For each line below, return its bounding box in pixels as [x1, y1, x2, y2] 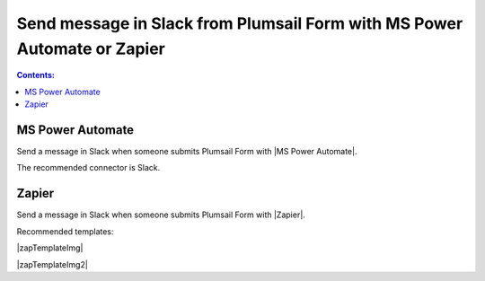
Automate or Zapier [16, 39, 165, 58]
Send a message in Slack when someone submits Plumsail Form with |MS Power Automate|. [16, 146, 357, 157]
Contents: [16, 70, 56, 81]
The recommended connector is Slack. [16, 162, 161, 173]
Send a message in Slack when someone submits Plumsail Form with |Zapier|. [16, 209, 305, 220]
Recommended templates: [16, 225, 114, 237]
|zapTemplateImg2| [16, 259, 89, 269]
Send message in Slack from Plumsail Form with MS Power [16, 13, 463, 33]
